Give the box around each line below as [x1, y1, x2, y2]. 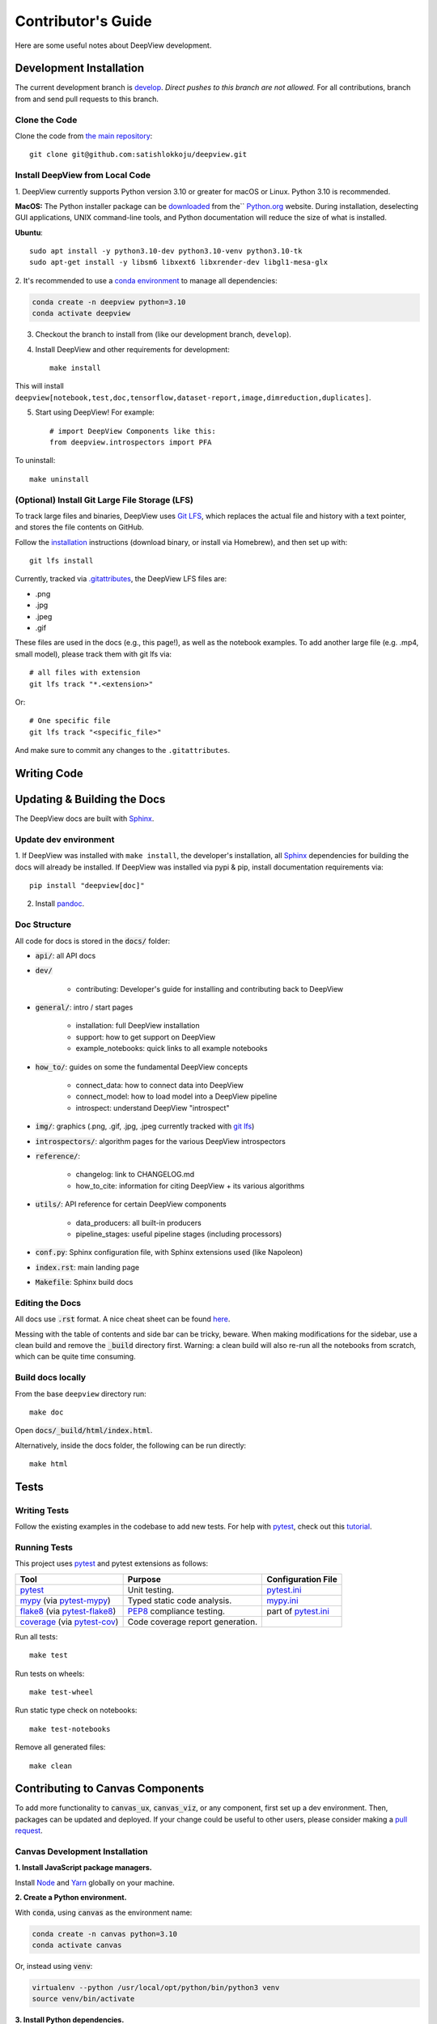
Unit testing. [127, 1584, 174, 1595]
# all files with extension [29, 668, 141, 678]
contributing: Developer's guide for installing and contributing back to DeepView [75, 984, 344, 993]
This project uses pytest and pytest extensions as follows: [15, 1558, 209, 1568]
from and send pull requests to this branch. [15, 94, 159, 104]
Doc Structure [15, 919, 72, 930]
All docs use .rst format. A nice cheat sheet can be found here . [15, 1314, 231, 1324]
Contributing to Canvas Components [15, 1782, 205, 1796]
